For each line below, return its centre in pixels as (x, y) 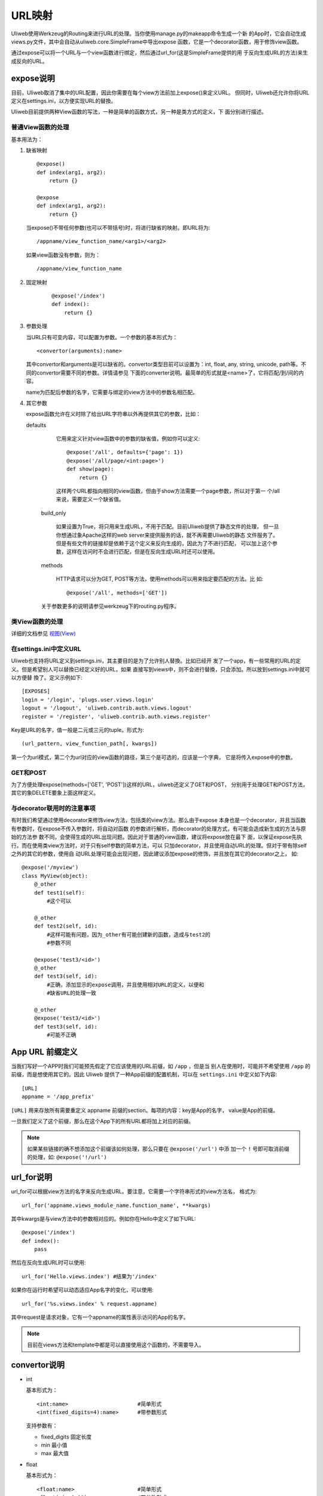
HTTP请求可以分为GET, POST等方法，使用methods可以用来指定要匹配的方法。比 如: (160, 579)
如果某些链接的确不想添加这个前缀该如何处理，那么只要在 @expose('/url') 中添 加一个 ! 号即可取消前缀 (158, 1148)
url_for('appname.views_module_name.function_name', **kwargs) (116, 1205)
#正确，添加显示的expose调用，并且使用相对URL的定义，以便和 (126, 985)
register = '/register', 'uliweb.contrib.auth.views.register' (116, 716)
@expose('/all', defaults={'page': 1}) (125, 452)
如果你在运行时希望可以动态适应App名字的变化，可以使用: (82, 1290)
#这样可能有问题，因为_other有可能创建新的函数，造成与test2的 (129, 934)
